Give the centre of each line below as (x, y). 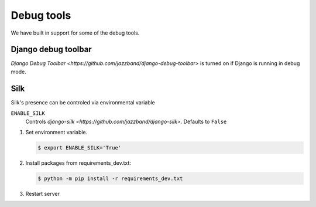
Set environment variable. (56, 132)
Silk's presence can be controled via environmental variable (83, 102)
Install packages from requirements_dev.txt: (78, 163)
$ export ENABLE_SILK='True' (80, 147)
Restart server (42, 194)
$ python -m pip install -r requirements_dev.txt (110, 178)
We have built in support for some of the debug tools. (75, 33)
